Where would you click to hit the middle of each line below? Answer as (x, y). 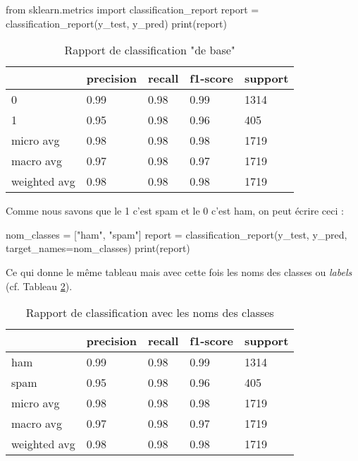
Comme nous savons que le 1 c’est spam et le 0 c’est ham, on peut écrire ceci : (175, 211)
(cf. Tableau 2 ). (39, 286)
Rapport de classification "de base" (150, 50)
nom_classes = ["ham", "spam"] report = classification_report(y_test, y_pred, (177, 234)
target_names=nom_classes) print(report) (98, 248)
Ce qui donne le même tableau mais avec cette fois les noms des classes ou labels (179, 271)
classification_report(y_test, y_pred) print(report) (116, 23)
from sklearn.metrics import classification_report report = (132, 9)
